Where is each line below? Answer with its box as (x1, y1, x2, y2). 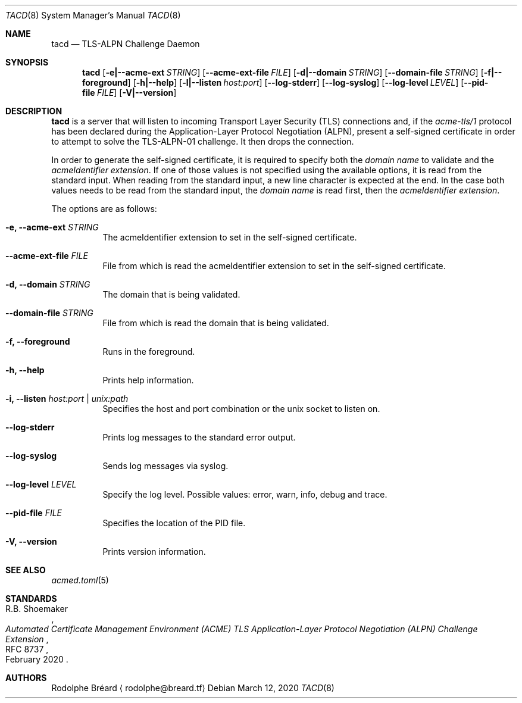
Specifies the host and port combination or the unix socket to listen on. (102, 404, 380, 414)
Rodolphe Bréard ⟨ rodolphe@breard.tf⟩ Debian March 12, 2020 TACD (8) (51, 683, 335, 693)
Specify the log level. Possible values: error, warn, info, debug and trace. (102, 489, 387, 499)
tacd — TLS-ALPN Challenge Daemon (51, 39, 200, 49)
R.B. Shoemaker (5, 604, 68, 614)
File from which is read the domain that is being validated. (102, 318, 329, 328)
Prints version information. (102, 546, 206, 557)
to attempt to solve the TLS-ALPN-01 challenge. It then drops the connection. (51, 136, 354, 146)
